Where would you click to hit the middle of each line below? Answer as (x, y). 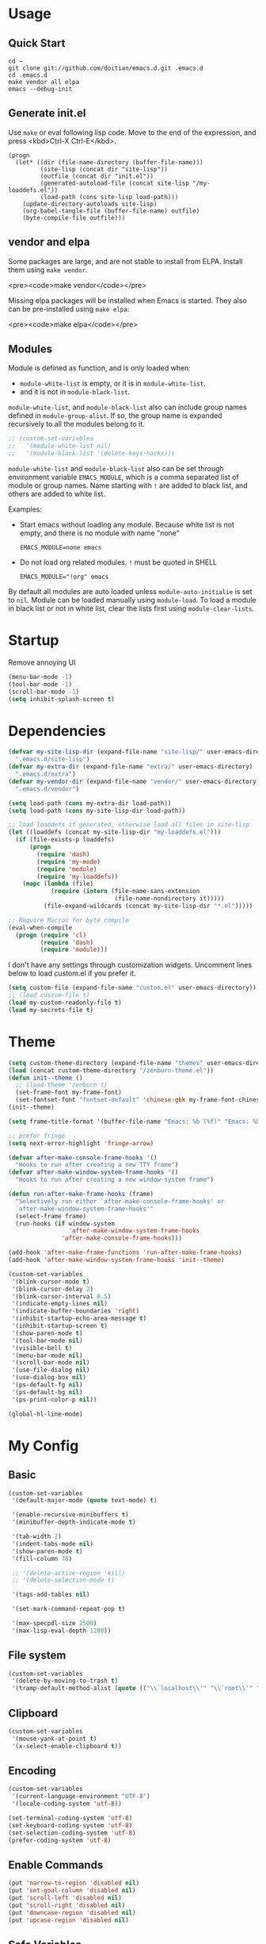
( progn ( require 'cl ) (51, 935)
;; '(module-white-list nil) (60, 446)
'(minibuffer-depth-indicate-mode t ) (74, 1522)
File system (37, 1656)
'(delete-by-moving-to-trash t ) (65, 1681)
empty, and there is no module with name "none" (100, 533)
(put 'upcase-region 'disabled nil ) (68, 1920)
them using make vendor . (48, 270)
